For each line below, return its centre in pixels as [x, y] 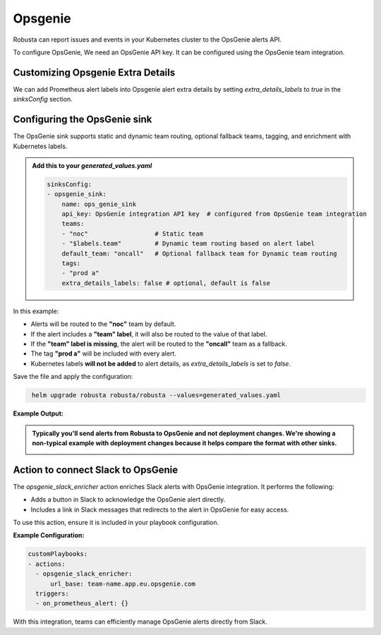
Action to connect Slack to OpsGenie [96, 470]
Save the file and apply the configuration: [73, 377]
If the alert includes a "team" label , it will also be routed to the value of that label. [149, 334]
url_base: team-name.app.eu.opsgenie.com [123, 583]
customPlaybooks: [58, 554]
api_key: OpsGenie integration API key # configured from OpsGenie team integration [214, 214]
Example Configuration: [49, 536]
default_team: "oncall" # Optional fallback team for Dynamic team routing [200, 253]
